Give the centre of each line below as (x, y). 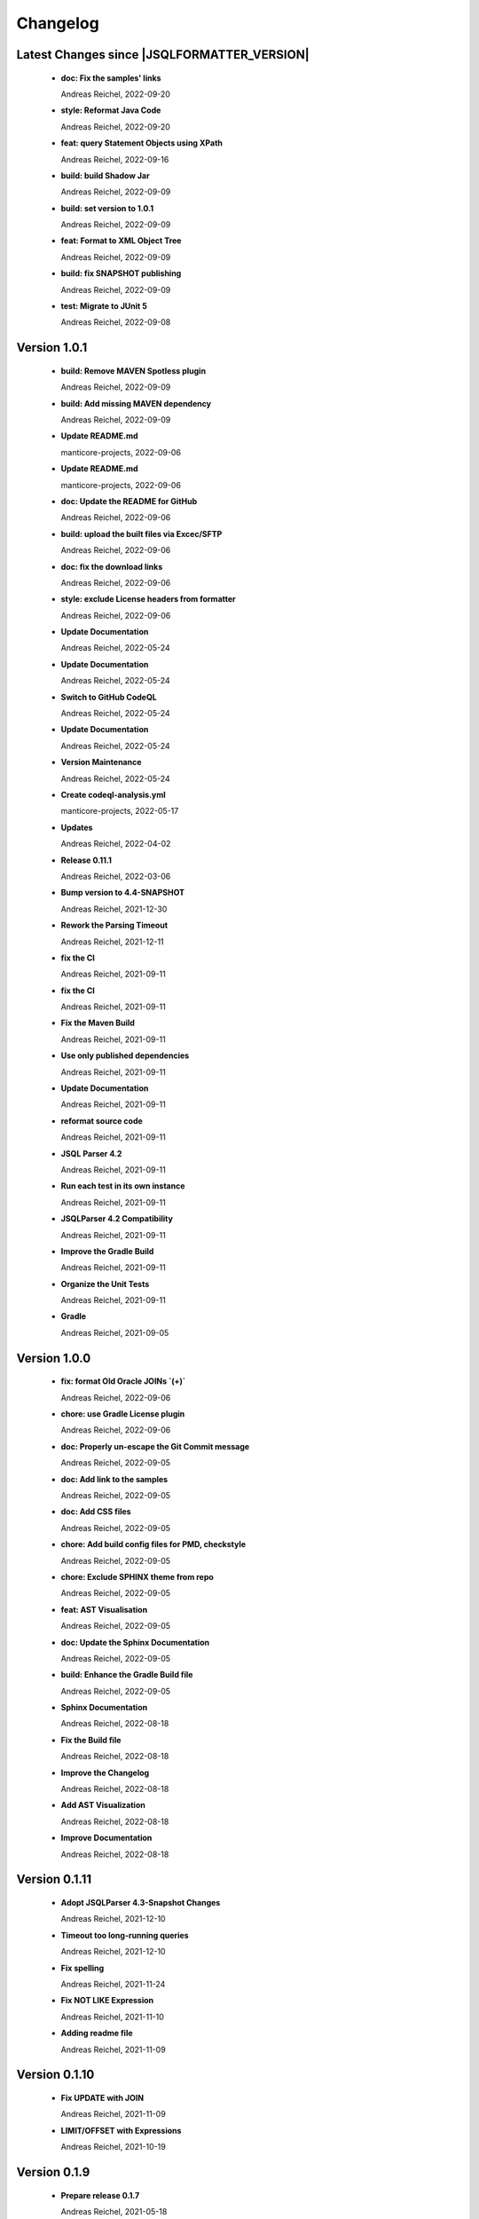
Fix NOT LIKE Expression (107, 2001)
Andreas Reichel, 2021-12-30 (114, 909)
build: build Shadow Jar (105, 175)
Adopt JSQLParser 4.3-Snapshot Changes (141, 1903)
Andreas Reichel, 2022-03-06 (116, 876)
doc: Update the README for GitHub (129, 501)
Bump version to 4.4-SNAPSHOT (123, 893)
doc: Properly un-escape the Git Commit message (155, 1446)
